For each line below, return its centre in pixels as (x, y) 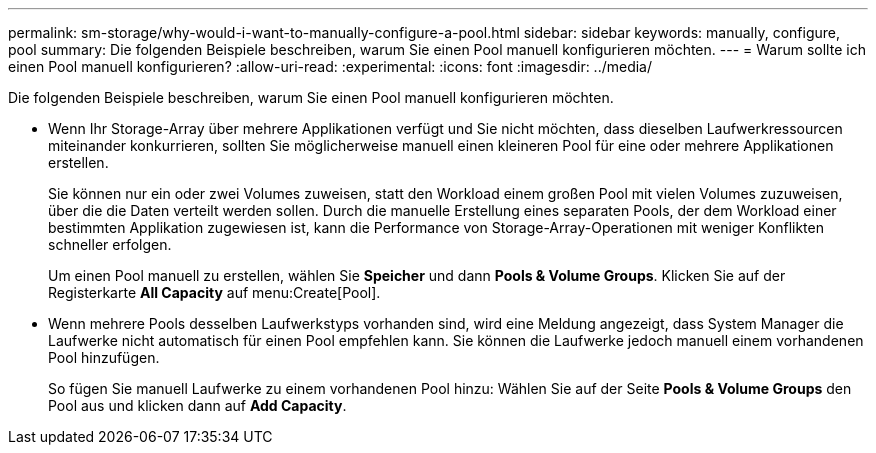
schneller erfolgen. (110, 244)
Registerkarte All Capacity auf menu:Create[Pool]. (214, 292)
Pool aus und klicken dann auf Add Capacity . (197, 405)
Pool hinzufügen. (104, 357)
